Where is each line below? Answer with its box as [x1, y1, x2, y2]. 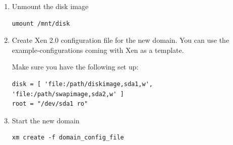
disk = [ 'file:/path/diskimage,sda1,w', [12, 80, 153, 88]
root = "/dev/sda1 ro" [12, 100, 88, 108]
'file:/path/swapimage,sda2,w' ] [12, 90, 124, 98]
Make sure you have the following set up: [12, 61, 139, 72]
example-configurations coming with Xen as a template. [12, 44, 184, 55]
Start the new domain [12, 115, 80, 125]
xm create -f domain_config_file [12, 134, 124, 141]
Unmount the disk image [12, 1, 89, 11]
